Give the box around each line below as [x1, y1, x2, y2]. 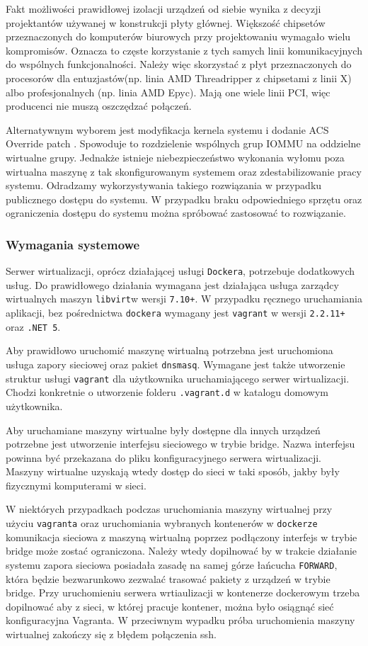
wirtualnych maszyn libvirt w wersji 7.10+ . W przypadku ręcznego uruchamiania [6, 291, 362, 306]
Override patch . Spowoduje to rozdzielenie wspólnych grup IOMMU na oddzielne [6, 136, 361, 151]
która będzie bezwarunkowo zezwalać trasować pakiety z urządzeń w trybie [6, 571, 330, 586]
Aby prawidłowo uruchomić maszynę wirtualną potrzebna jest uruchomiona [6, 343, 333, 358]
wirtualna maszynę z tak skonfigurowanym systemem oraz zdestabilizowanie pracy [6, 164, 362, 178]
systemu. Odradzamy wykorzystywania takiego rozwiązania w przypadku [6, 178, 322, 193]
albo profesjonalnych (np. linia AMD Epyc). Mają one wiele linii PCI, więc [6, 84, 330, 99]
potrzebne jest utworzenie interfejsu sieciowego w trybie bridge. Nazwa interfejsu [6, 436, 355, 451]
